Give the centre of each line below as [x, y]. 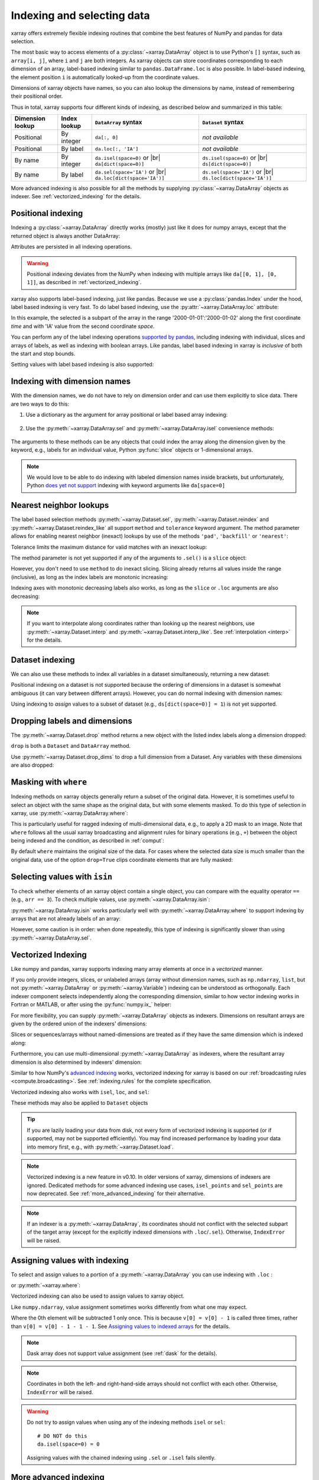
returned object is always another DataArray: [66, 236]
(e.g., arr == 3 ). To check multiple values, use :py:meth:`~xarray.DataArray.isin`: [110, 899]
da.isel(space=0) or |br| [128, 157]
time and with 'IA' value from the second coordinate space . [83, 326]
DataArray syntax [118, 123]
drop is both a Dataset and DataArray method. [71, 746]
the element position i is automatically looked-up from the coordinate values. [105, 77]
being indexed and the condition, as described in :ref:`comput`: [88, 841]
